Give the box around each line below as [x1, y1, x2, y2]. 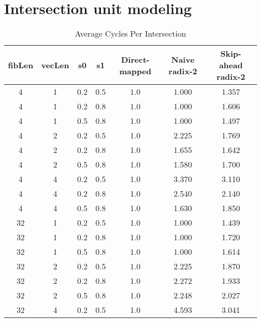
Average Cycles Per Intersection [75, 28, 186, 40]
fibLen [8, 59, 34, 71]
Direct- [121, 53, 150, 65]
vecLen [41, 59, 69, 71]
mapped [119, 65, 152, 77]
